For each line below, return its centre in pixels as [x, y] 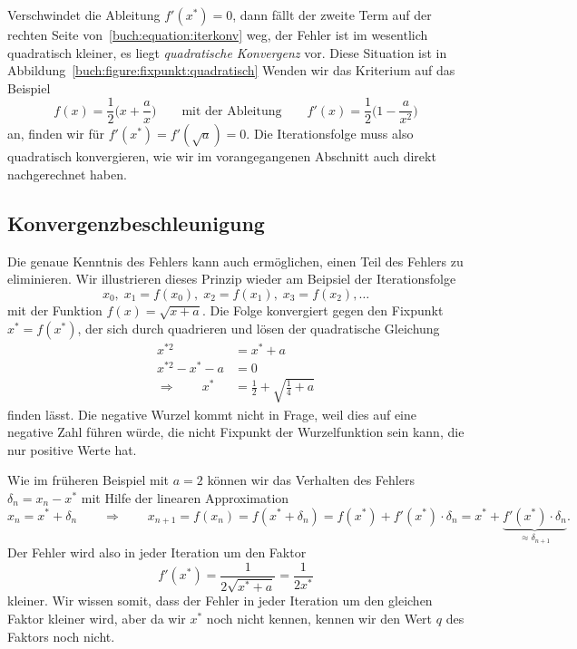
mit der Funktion [55, 310]
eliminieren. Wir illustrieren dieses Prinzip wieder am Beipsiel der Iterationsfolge [232, 279]
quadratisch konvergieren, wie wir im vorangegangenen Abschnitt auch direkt [222, 156]
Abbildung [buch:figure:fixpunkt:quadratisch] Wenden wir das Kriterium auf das [231, 70]
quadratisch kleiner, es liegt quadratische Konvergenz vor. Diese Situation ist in [227, 52]
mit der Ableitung [232, 111]
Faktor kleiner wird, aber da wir [97, 619]
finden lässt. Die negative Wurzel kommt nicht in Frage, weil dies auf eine [212, 414]
